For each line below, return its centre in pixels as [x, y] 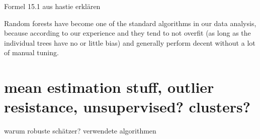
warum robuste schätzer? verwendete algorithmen [80, 131]
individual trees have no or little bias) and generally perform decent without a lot [130, 42]
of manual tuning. [31, 52]
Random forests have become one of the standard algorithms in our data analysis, [130, 23]
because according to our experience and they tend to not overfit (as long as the [127, 33]
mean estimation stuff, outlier [109, 87]
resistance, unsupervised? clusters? [127, 107]
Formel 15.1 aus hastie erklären [52, 6]
